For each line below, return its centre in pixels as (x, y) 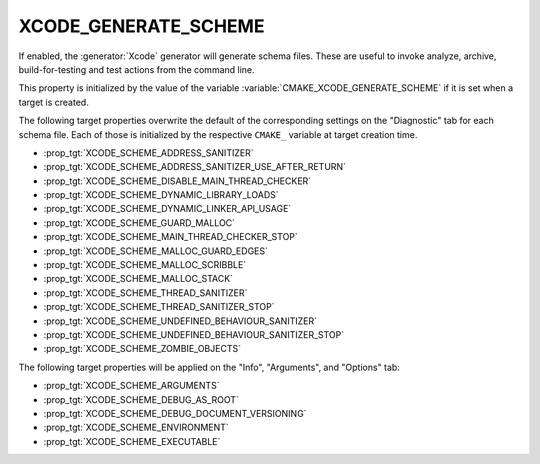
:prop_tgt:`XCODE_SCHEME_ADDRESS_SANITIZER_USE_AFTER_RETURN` (195, 167)
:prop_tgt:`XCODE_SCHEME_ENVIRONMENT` (136, 427)
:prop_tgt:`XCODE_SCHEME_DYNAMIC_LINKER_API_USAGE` (167, 209)
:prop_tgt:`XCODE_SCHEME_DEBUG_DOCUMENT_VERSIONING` (175, 413)
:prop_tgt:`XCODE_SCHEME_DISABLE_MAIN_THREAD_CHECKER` (177, 181)
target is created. (53, 102)
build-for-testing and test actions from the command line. (136, 69)
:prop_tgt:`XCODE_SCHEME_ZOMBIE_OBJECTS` (142, 349)
